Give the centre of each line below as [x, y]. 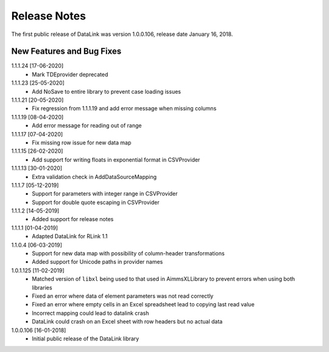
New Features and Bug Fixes [66, 51]
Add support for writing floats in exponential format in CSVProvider [116, 160]
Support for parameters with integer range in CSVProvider [105, 194]
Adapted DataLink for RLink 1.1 [70, 236]
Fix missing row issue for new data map [82, 143]
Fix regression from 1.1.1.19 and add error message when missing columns [124, 108]
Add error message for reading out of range [87, 125]
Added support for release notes [73, 219]
